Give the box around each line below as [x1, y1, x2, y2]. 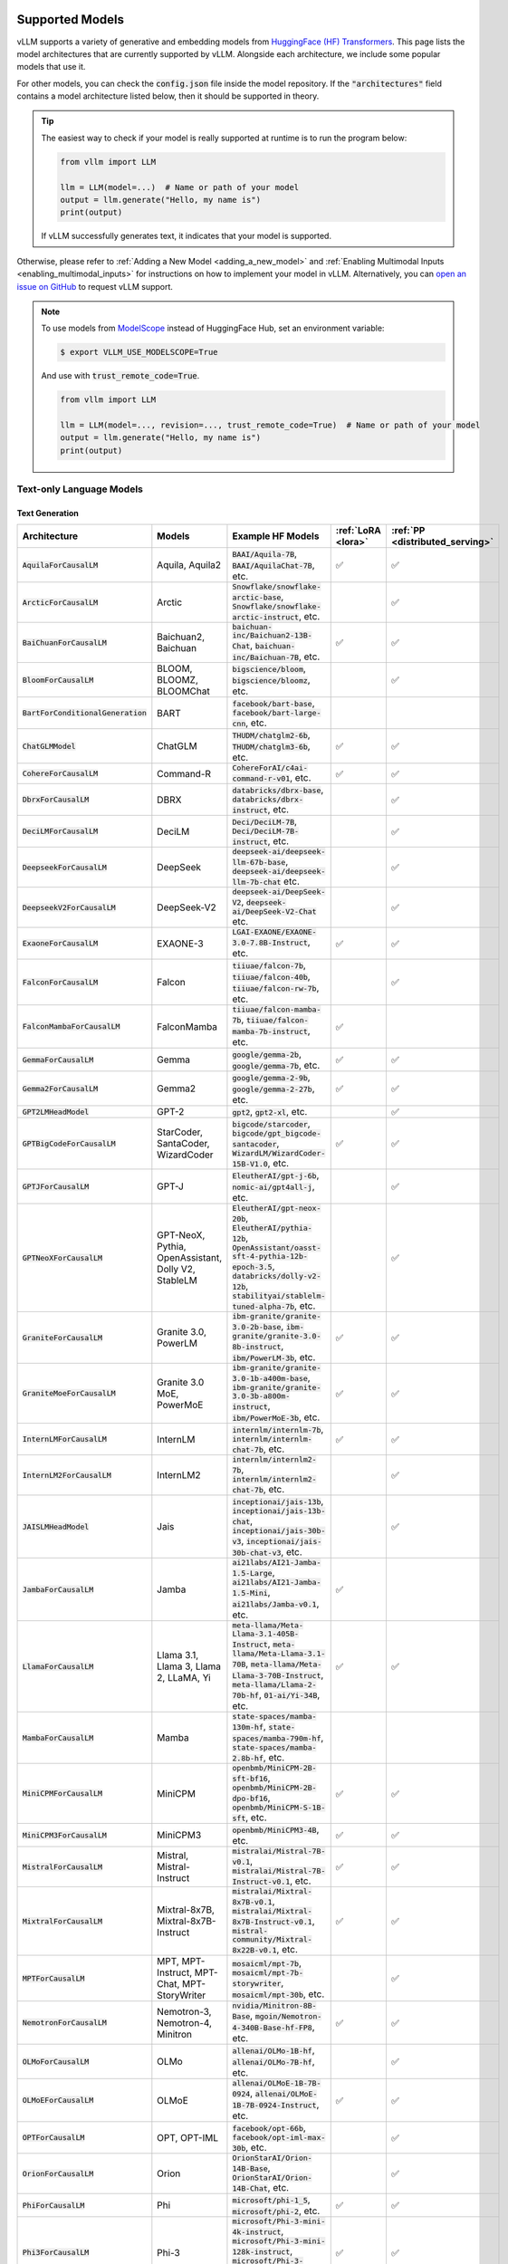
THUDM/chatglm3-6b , [232, 740, 312, 753]
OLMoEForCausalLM [22, 2096, 94, 2106]
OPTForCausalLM [22, 2133, 85, 2143]
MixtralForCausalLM [22, 1916, 103, 1926]
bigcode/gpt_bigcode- [232, 1128, 321, 1138]
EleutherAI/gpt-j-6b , [232, 1169, 320, 1182]
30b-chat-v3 [232, 1549, 282, 1558]
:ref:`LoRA [335, 524, 382, 537]
